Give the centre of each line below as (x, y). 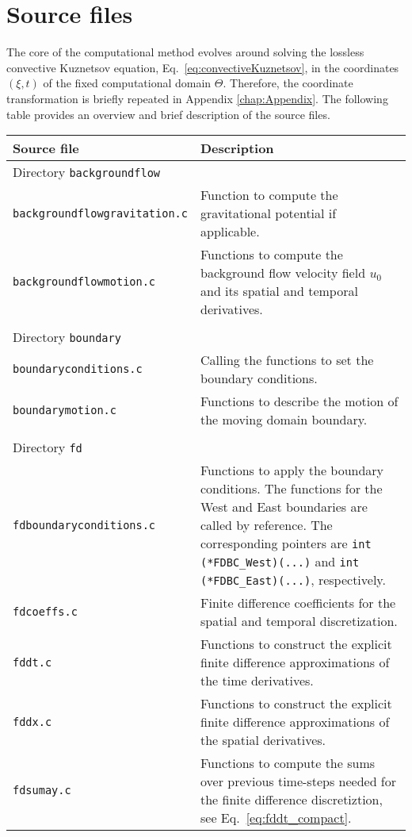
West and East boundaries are (284, 507)
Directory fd (48, 447)
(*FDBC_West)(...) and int (280, 562)
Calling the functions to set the (287, 360)
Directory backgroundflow (87, 172)
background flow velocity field (283, 273)
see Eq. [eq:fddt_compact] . (276, 818)
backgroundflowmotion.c (84, 282)
